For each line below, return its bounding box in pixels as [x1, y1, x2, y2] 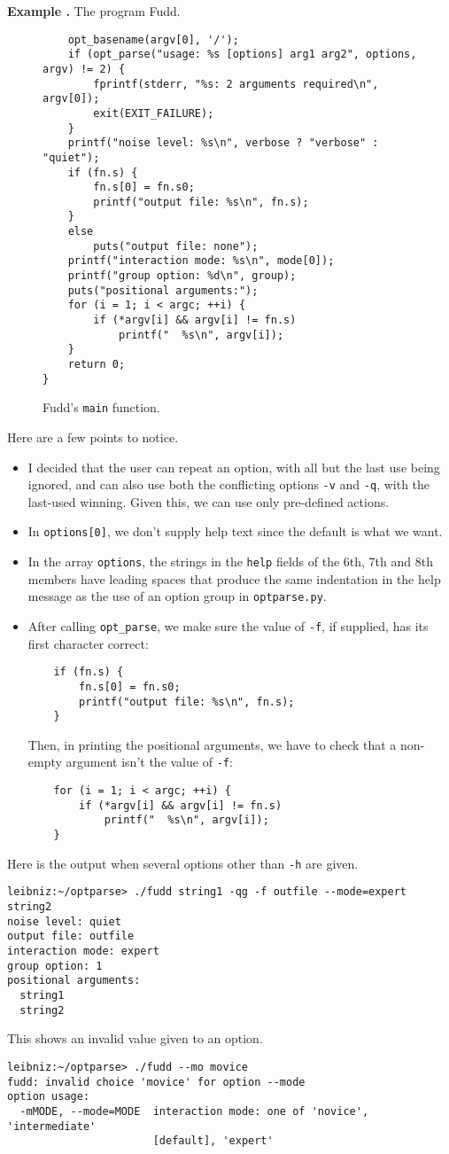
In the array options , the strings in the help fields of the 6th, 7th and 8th [27, 552, 433, 571]
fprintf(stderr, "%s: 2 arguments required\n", [93, 77, 379, 90]
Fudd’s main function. [43, 398, 160, 417]
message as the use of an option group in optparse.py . [27, 587, 327, 605]
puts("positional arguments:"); [67, 284, 259, 297]
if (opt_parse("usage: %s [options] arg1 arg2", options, [67, 48, 417, 61]
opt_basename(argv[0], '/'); [67, 33, 239, 46]
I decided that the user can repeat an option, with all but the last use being [27, 457, 440, 476]
